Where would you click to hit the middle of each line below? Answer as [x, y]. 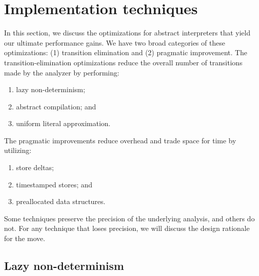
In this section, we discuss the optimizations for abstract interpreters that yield [127, 33]
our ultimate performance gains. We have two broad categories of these [115, 42]
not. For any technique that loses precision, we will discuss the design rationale [127, 228]
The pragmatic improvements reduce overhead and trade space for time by [120, 140]
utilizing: [18, 150]
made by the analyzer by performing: [62, 72]
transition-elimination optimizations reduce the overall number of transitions [123, 62]
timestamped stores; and [54, 184]
